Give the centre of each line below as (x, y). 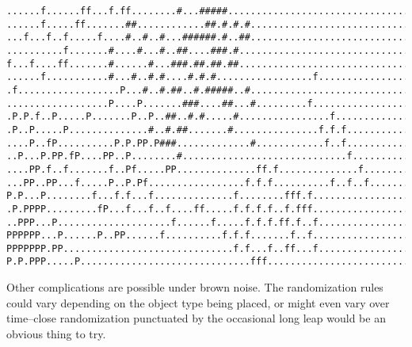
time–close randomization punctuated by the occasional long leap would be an (196, 318)
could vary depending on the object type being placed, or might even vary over (198, 302)
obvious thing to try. (56, 333)
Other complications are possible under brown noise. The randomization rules (195, 287)
